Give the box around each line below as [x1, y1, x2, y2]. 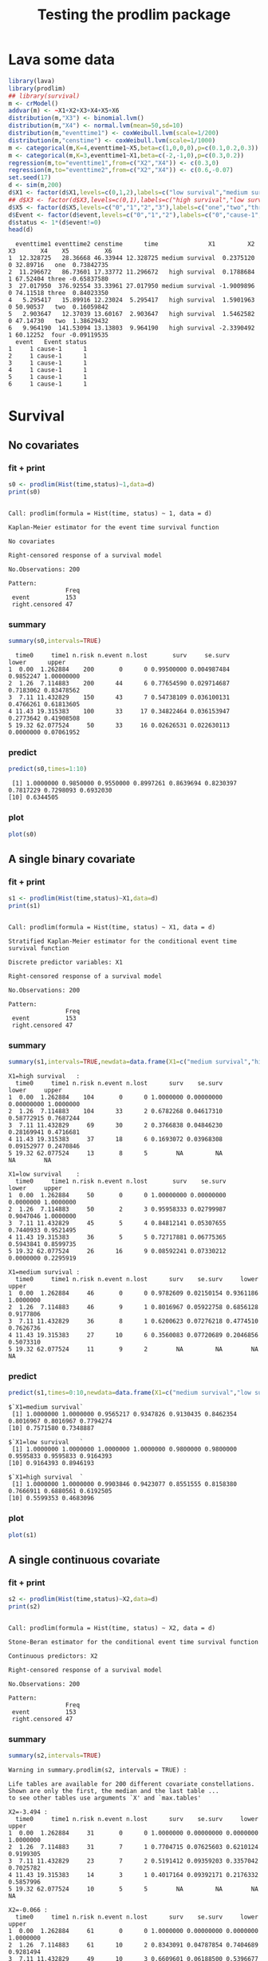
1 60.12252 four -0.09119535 [8, 331, 109, 339]
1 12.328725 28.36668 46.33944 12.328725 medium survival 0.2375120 [8, 254, 255, 262]
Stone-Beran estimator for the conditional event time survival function [8, 1638, 259, 1646]
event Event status [15, 338, 88, 346]
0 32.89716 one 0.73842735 [8, 262, 109, 270]
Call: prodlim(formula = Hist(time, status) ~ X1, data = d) [8, 923, 216, 931]
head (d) [8, 226, 34, 234]
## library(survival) [8, 92, 81, 100]
